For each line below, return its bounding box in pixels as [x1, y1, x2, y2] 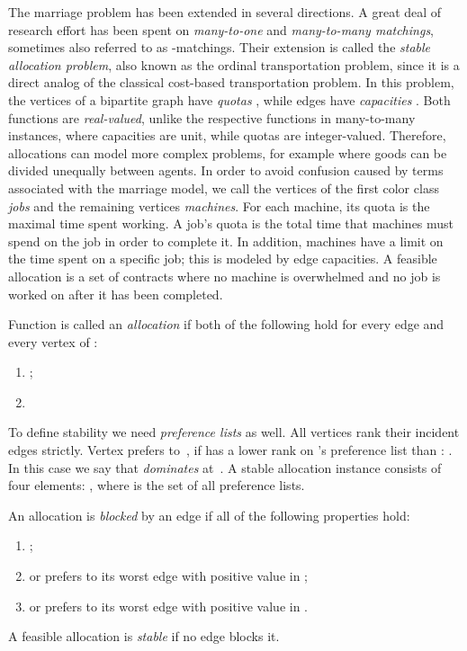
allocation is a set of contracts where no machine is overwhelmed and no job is [8, 266, 441, 285]
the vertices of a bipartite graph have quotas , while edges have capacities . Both [8, 90, 451, 109]
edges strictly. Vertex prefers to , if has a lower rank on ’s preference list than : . [8, 441, 453, 459]
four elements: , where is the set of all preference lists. [8, 476, 305, 495]
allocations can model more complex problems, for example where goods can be [8, 143, 447, 162]
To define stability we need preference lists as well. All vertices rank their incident [8, 423, 460, 441]
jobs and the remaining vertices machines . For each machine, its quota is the [8, 196, 430, 215]
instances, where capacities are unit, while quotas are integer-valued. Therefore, [8, 126, 446, 145]
